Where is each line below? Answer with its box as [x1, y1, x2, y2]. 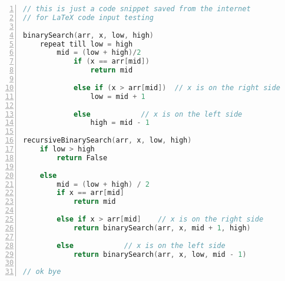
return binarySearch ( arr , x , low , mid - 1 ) [73, 250, 247, 259]
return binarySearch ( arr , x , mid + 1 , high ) [73, 223, 251, 232]
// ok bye [23, 267, 61, 276]
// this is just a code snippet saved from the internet [23, 5, 251, 13]
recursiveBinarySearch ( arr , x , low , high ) [23, 136, 192, 145]
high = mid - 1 [90, 118, 150, 127]
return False [57, 153, 108, 162]
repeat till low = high [39, 39, 133, 48]
